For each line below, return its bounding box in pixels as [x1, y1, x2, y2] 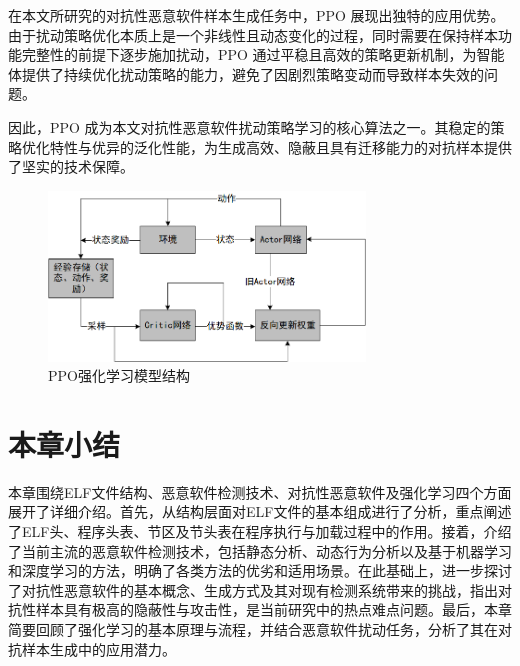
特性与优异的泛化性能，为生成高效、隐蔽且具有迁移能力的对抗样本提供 [49, 136, 512, 157]
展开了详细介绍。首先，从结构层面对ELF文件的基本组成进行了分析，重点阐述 [8, 501, 512, 522]
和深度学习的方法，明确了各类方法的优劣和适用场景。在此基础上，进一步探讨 [8, 560, 512, 581]
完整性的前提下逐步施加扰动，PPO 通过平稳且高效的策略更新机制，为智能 [21, 44, 505, 65]
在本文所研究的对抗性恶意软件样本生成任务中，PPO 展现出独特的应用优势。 [8, 5, 505, 25]
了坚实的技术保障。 [8, 156, 134, 177]
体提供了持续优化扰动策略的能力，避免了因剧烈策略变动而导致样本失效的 [8, 63, 484, 84]
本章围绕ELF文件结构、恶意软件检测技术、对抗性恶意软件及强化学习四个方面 [8, 481, 512, 502]
